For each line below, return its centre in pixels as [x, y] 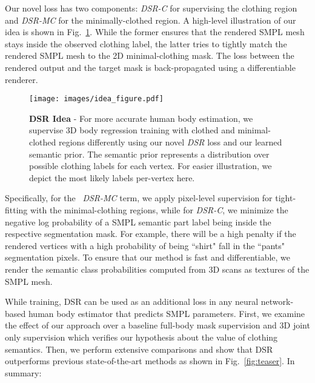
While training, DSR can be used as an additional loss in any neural [132, 301]
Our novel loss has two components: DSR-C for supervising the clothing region [151, 8]
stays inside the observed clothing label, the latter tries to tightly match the [146, 43]
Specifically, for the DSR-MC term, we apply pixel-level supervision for [139, 198]
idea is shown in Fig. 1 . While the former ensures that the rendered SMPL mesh [155, 32]
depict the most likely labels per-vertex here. [112, 177]
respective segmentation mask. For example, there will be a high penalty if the [151, 234]
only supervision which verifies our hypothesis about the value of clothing [141, 337]
